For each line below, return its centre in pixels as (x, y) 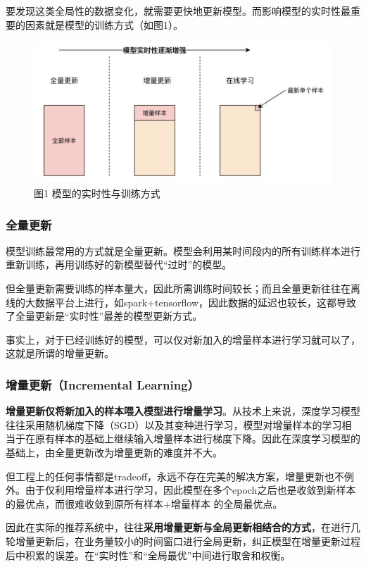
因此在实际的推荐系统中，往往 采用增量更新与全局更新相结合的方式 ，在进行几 (183, 527)
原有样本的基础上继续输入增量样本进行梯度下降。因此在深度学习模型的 (197, 438)
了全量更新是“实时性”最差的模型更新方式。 (104, 316)
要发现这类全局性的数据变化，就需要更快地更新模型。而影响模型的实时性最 (178, 11)
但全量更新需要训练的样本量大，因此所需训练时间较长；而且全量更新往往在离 (183, 288)
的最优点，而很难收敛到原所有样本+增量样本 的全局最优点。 (144, 503)
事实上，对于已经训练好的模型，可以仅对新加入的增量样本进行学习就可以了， (183, 339)
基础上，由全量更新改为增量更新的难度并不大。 (114, 452)
